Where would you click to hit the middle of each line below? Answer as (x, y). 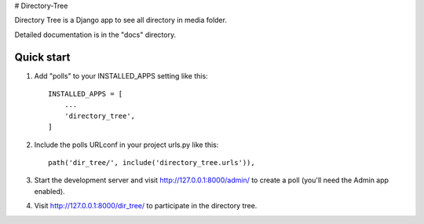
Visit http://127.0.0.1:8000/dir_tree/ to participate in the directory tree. (146, 206)
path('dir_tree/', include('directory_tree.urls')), (152, 163)
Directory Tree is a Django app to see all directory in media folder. (121, 20)
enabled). (50, 191)
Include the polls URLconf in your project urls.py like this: (126, 145)
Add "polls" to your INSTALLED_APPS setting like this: (121, 75)
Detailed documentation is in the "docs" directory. (95, 35)
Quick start (42, 57)
